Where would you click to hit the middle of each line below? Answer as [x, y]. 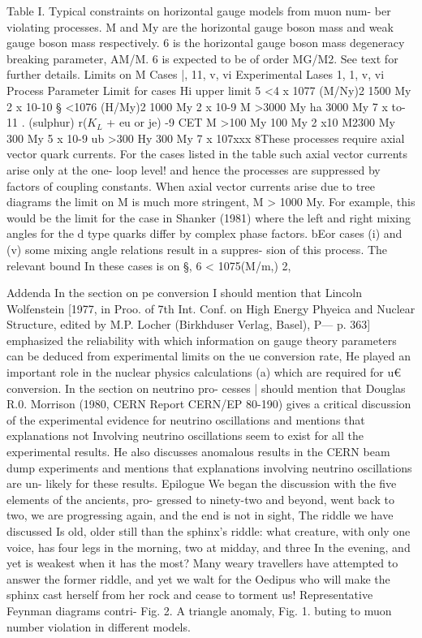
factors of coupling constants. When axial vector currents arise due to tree [191, 185]
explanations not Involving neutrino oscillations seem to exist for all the [185, 435]
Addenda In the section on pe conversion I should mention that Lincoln [184, 293]
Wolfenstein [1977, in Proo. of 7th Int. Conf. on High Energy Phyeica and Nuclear [211, 308]
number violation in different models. [99, 626]
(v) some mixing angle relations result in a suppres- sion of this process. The [197, 249]
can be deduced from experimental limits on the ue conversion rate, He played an [209, 356]
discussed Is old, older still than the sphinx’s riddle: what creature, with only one [209, 531]
